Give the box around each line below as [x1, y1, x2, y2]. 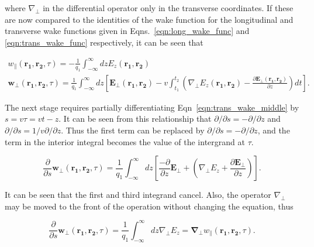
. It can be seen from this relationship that [58, 112, 212, 125]
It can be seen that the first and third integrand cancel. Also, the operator [5, 188, 271, 201]
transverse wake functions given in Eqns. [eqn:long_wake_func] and [5, 25, 250, 37]
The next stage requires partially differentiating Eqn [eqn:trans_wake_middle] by [5, 101, 299, 113]
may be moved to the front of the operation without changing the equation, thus [5, 200, 294, 212]
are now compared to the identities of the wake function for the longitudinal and [5, 13, 294, 25]
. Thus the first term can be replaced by [61, 123, 205, 136]
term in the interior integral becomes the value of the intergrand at [5, 135, 245, 147]
